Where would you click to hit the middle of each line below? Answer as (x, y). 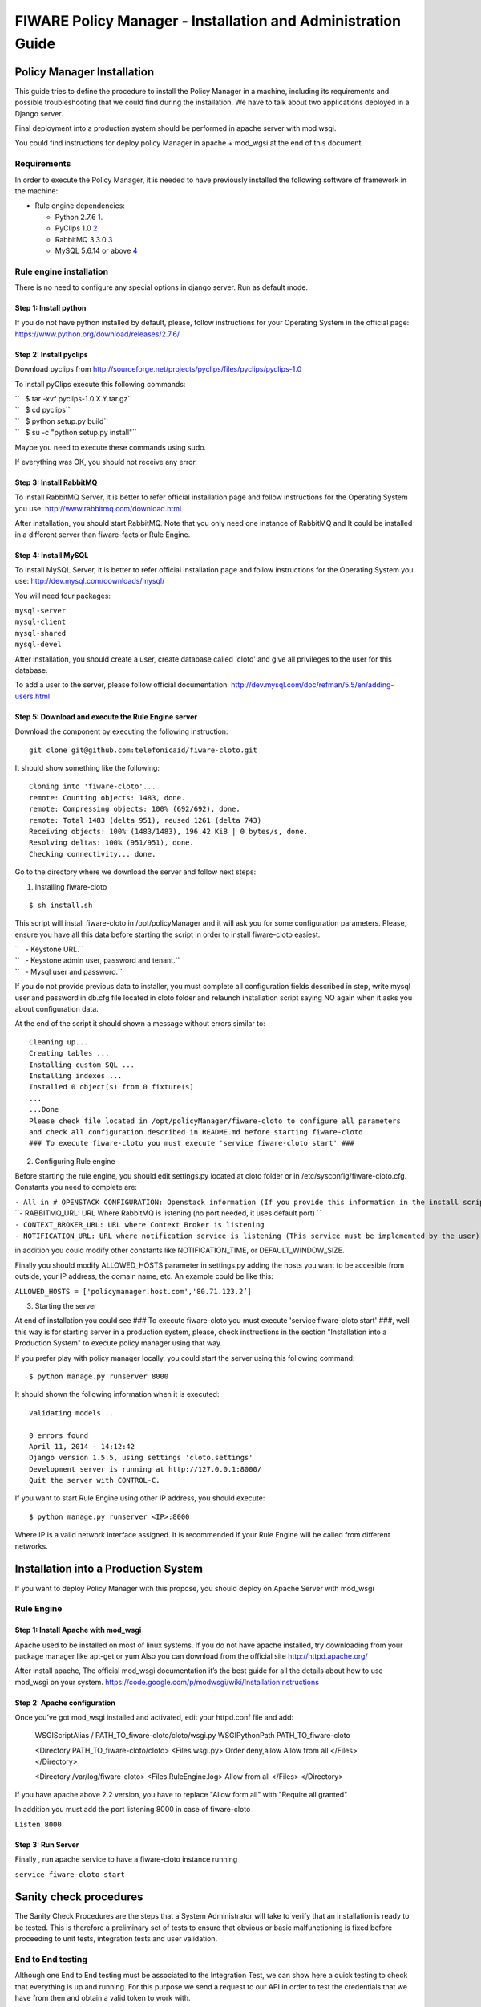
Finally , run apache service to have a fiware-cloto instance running (126, 1859)
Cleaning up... (59, 1042)
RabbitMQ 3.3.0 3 (84, 239)
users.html (32, 696)
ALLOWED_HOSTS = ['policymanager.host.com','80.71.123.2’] (133, 1291)
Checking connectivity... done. (93, 854)
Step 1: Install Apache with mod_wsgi (78, 1630)
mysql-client (40, 622)
